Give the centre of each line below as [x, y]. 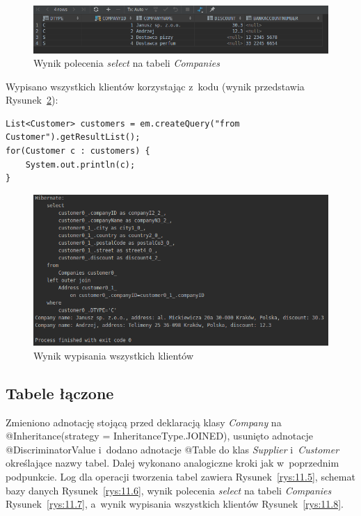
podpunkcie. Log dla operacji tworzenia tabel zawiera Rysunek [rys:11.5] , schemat [180, 476]
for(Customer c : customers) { [78, 151]
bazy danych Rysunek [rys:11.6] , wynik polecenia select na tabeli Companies [169, 490]
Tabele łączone [60, 393]
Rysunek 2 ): [32, 100]
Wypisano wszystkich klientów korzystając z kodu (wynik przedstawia [155, 86]
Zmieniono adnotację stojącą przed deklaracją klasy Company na [144, 422]
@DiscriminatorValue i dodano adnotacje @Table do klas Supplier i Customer [173, 449]
